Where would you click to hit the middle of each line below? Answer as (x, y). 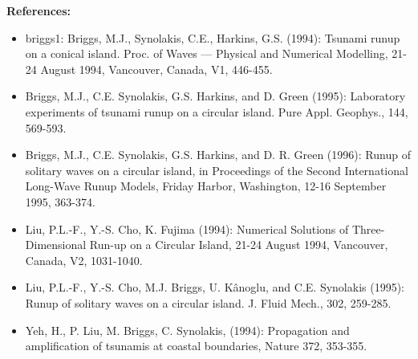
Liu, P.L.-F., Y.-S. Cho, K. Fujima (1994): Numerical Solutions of (187, 228)
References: (39, 10)
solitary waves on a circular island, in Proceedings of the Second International (217, 170)
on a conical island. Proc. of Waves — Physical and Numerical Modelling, (207, 53)
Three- (368, 228)
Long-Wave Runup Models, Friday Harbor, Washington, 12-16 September (206, 186)
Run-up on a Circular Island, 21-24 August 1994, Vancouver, (239, 245)
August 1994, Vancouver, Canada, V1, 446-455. (156, 69)
